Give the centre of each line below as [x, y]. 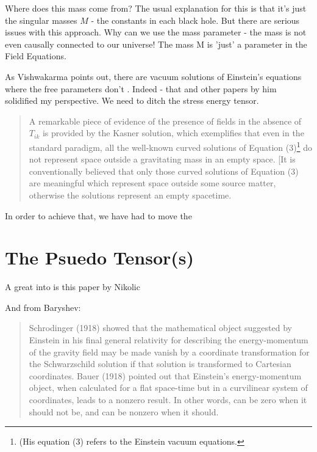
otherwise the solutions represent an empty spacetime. [130, 195]
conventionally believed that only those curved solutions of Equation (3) [164, 171]
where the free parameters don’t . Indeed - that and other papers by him [141, 88]
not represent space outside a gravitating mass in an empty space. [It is [162, 159]
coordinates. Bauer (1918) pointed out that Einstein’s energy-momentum [165, 375]
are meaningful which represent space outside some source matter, [152, 183]
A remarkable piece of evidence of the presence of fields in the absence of [165, 121]
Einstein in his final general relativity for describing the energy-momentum [169, 340]
